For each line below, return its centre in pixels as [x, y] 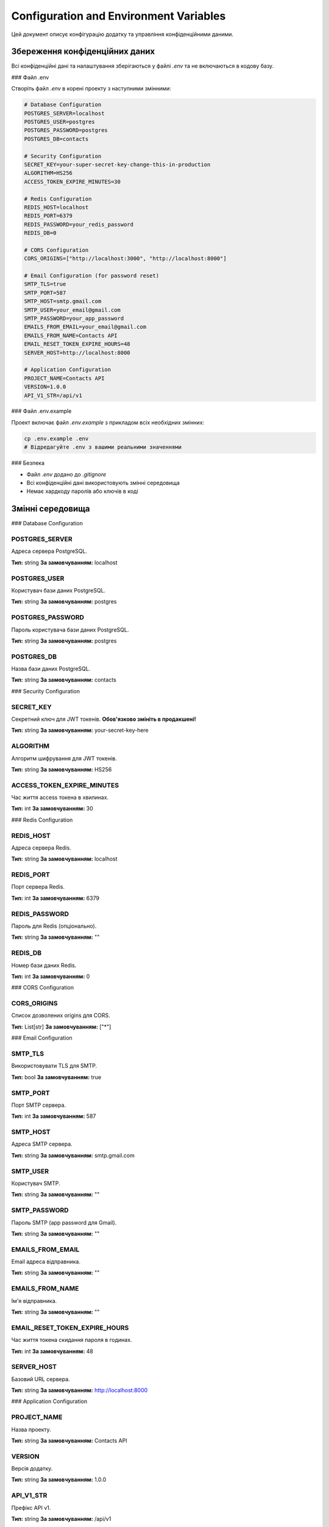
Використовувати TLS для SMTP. [54, 1066]
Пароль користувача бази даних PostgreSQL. [70, 630]
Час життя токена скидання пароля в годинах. [72, 1340]
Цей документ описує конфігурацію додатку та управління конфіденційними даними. [122, 34]
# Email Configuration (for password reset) [92, 276]
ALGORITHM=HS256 [48, 173]
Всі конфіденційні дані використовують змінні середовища [103, 483]
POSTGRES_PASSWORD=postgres [66, 130]
